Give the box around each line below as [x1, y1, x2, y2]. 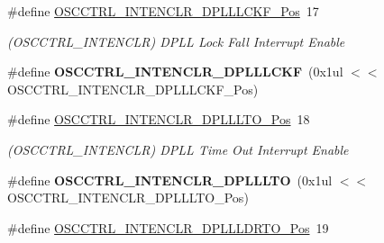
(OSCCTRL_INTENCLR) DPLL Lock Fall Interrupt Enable [7, 31, 345, 50]
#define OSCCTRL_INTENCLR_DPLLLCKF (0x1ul [7, 62, 343, 81]
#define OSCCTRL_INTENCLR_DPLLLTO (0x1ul [7, 170, 333, 189]
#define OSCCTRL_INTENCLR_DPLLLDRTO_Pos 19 [7, 218, 329, 237]
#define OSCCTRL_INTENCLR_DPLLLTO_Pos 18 [7, 110, 310, 129]
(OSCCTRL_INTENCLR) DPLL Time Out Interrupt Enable [7, 139, 349, 158]
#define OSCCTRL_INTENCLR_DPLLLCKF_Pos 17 [7, 2, 319, 20]
